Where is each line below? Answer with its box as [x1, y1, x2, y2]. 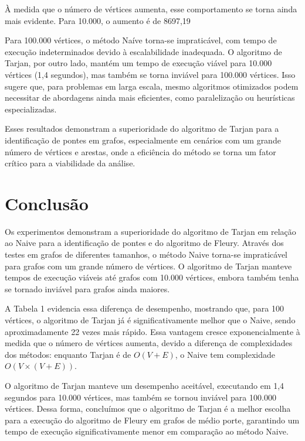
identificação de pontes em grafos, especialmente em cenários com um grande [5, 134, 281, 146]
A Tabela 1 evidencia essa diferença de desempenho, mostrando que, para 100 [5, 302, 284, 314]
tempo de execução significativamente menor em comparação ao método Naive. [5, 425, 289, 437]
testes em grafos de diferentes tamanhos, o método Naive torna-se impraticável [5, 248, 287, 261]
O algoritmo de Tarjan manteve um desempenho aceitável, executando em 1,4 [5, 379, 284, 391]
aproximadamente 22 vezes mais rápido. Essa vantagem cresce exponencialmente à [5, 325, 300, 337]
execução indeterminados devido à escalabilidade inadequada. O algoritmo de [5, 45, 282, 57]
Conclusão [5, 191, 89, 215]
